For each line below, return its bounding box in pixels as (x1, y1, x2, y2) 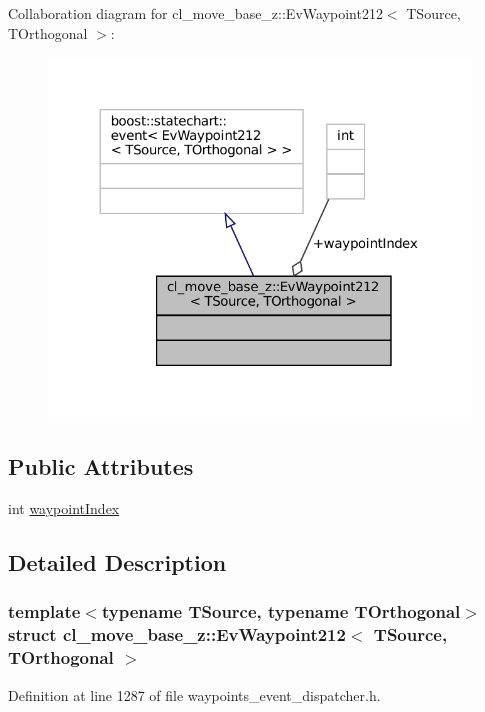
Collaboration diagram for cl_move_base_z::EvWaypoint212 (8, 3, 383, 23)
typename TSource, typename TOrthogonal (101, 599, 461, 624)
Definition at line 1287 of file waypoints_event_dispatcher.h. (8, 684, 381, 705)
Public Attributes (8, 451, 194, 482)
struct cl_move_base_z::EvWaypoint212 (8, 622, 346, 647)
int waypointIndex (8, 498, 120, 519)
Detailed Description (8, 547, 227, 578)
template (8, 599, 81, 624)
